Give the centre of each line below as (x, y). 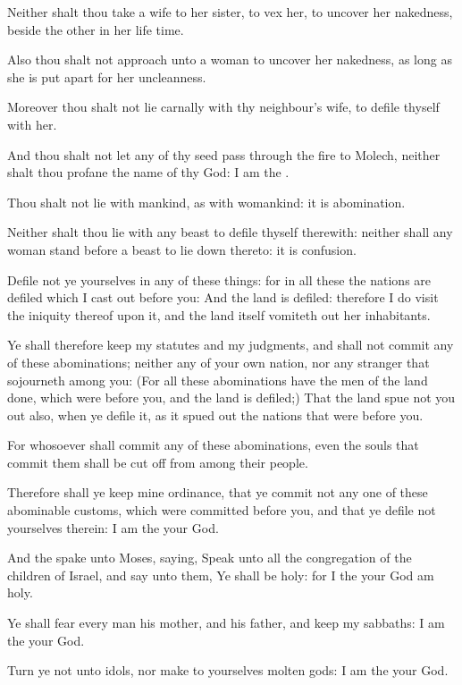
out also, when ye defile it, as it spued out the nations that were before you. (215, 414)
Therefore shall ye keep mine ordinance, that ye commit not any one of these (218, 492)
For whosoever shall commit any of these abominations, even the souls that (213, 445)
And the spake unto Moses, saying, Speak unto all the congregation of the (210, 558)
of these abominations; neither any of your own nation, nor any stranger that (218, 362)
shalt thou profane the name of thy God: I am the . (148, 172)
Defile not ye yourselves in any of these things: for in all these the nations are (219, 279)
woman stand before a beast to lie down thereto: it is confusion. (182, 249)
